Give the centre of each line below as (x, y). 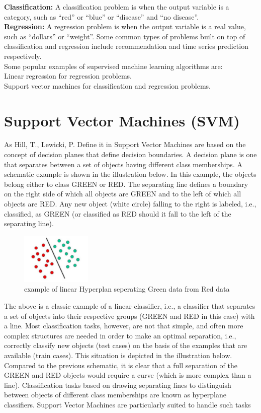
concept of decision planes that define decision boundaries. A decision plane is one (130, 154)
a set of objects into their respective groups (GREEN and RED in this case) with (129, 316)
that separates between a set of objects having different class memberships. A (123, 164)
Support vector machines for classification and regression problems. (107, 85)
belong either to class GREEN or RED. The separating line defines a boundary (126, 184)
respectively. (23, 56)
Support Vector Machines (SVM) (122, 120)
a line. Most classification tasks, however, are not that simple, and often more (124, 326)
